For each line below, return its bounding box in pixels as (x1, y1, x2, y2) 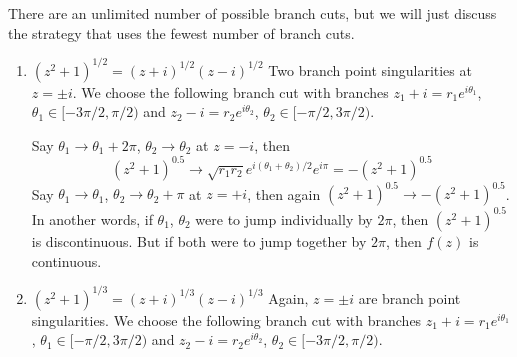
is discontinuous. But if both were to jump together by (31, 230, 367, 251)
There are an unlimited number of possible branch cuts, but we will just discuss (8, 3, 497, 23)
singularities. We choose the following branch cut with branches (31, 309, 422, 330)
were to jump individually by (195, 208, 373, 229)
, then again (247, 183, 321, 204)
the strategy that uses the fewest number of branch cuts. (8, 22, 355, 43)
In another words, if (31, 208, 153, 229)
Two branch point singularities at (268, 59, 472, 80)
